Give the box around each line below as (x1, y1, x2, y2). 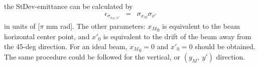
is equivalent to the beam (162, 20, 240, 31)
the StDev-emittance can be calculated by (4, 1, 133, 11)
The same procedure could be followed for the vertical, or (4, 51, 181, 62)
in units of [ (4, 20, 40, 31)
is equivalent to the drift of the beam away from (103, 31, 251, 41)
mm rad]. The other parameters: (46, 20, 146, 31)
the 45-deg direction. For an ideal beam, (4, 41, 127, 51)
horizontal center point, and (4, 31, 90, 41)
